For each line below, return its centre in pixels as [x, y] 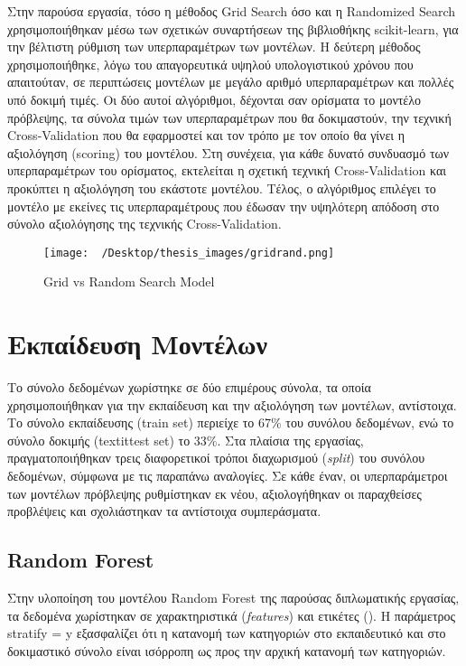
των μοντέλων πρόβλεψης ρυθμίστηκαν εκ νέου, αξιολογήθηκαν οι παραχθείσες [214, 493]
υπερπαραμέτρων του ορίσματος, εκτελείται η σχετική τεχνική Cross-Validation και [227, 170]
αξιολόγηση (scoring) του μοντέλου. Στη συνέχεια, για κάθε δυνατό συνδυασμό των [228, 152]
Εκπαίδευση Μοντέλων [137, 344]
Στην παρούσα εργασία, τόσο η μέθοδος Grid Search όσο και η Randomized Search [232, 11]
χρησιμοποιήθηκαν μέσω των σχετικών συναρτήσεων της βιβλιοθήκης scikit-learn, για [233, 28]
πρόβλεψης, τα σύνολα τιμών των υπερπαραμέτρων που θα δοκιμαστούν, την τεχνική [229, 117]
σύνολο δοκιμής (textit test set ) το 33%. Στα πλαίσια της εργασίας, [186, 440]
